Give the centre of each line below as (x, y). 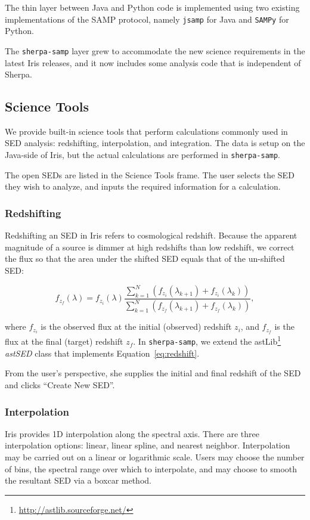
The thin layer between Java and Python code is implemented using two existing (152, 7)
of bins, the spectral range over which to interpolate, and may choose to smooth (151, 468)
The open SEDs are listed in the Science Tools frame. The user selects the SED (150, 174)
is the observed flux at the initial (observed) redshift (136, 326)
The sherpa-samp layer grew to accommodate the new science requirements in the (155, 50)
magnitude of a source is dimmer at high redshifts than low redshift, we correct (150, 247)
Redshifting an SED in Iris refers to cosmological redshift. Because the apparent (151, 235)
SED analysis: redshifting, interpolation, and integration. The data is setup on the (155, 143)
